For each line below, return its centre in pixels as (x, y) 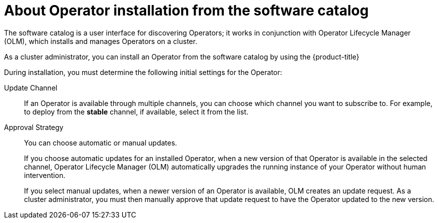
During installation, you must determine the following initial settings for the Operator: (143, 72)
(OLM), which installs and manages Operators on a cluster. (101, 41)
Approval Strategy (34, 127)
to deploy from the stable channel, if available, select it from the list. (136, 111)
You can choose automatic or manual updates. (101, 142)
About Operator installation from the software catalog (186, 10)
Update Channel (31, 87)
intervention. (45, 175)
